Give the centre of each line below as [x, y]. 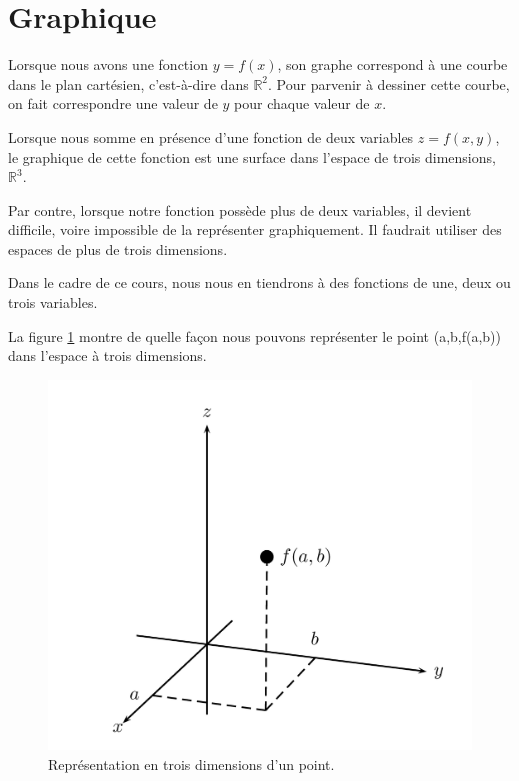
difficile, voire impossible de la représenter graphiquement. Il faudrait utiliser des [255, 229]
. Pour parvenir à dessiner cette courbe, [389, 83]
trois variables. [53, 302]
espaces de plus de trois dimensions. [118, 248]
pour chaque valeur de [302, 103]
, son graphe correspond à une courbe [392, 64]
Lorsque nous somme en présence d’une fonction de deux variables [211, 136]
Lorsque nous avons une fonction [108, 64]
